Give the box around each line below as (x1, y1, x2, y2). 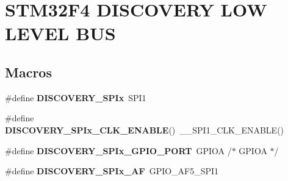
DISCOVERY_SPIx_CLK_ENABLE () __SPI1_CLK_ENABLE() (5, 123, 284, 136)
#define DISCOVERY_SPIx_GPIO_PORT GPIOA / (5, 144, 232, 157)
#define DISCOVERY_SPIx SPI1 (5, 91, 146, 104)
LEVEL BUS (5, 21, 116, 46)
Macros (5, 62, 52, 81)
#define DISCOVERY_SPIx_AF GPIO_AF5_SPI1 (5, 165, 219, 177)
